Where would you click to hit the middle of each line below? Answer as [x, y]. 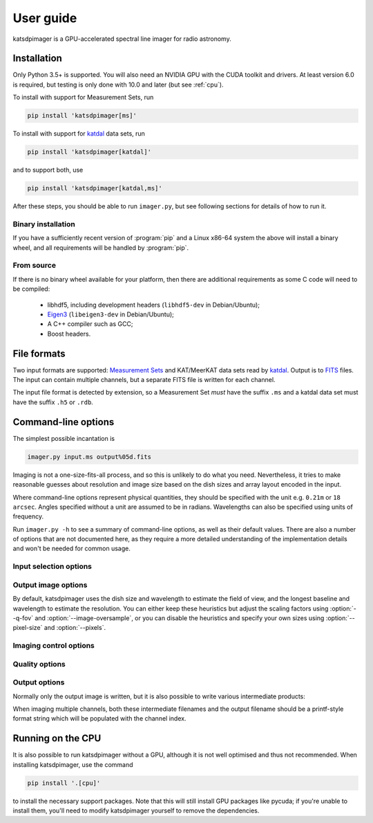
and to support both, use [48, 170]
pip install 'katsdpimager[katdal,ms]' [95, 188]
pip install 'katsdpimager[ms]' [82, 116]
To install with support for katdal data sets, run [79, 134]
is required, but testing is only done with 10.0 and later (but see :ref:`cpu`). [118, 84]
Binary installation [44, 224]
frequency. [28, 516]
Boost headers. [69, 334]
